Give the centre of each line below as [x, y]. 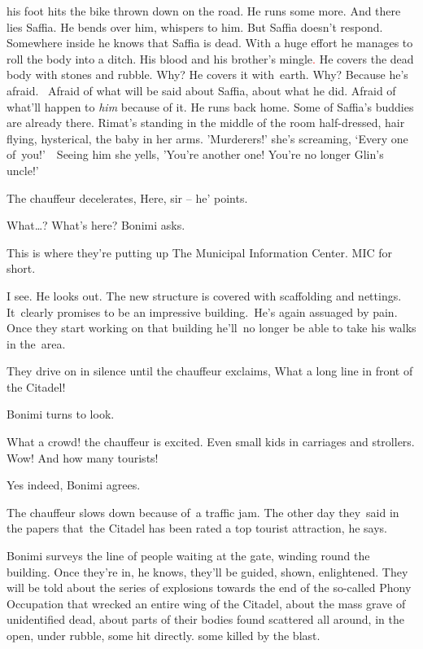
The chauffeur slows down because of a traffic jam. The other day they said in [203, 512]
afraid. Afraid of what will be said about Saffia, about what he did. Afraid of [201, 90]
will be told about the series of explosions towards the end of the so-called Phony [209, 588]
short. [21, 268]
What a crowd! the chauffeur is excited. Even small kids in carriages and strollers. [211, 442]
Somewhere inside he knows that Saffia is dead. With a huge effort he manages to [210, 43]
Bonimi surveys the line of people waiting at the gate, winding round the [188, 556]
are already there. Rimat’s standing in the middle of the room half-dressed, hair [206, 123]
